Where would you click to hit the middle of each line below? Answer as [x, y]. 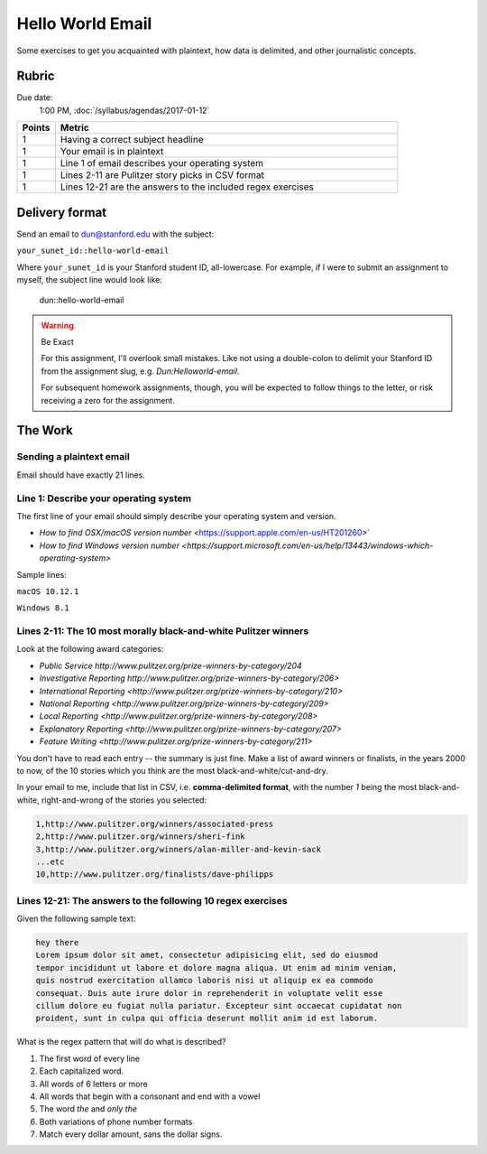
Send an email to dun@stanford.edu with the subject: [115, 234]
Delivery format [62, 212]
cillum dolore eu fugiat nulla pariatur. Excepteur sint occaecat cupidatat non [219, 1005]
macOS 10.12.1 [48, 591]
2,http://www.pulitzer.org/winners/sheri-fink [140, 837]
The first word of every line [89, 1058]
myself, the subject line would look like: [89, 279]
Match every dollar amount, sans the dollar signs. [131, 1134]
